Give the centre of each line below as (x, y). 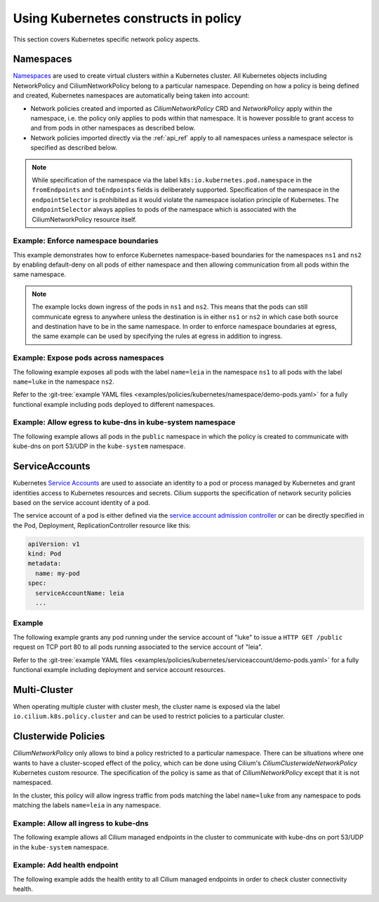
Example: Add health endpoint (66, 865)
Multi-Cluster (43, 690)
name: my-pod (58, 573)
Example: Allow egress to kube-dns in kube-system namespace (124, 422)
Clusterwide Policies (59, 736)
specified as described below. (74, 148)
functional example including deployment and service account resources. (119, 669)
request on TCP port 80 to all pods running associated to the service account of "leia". (138, 647)
